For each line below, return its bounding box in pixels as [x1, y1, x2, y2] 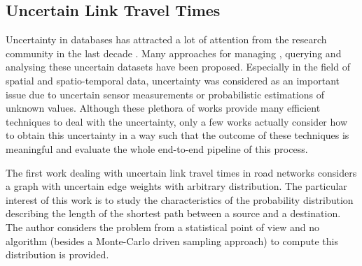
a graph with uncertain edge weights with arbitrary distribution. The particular [6, 179, 347, 193]
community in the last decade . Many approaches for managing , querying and [6, 45, 342, 60]
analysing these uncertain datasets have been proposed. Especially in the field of [6, 59, 350, 74]
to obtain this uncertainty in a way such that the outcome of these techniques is [6, 128, 349, 142]
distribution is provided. [6, 247, 109, 262]
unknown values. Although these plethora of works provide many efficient [6, 101, 321, 115]
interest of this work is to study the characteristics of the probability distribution [6, 192, 354, 207]
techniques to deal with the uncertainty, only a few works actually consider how [6, 114, 348, 128]
